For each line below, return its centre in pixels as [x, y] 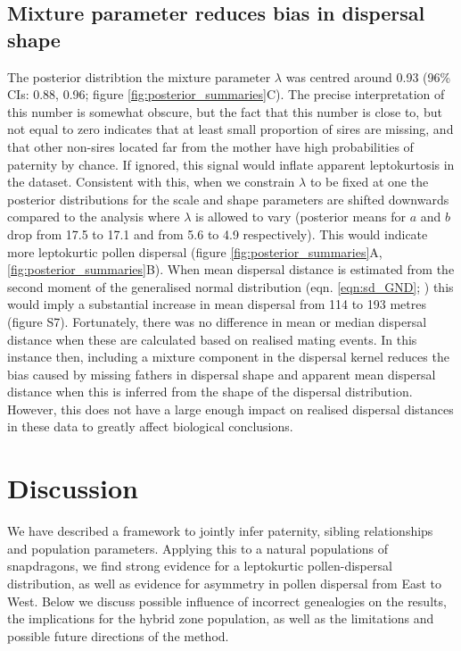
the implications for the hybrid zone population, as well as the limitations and [221, 618]
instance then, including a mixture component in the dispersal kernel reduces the [228, 357]
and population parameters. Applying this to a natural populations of [198, 548]
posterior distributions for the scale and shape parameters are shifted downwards [228, 199]
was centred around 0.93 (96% [368, 76]
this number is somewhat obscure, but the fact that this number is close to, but [225, 111]
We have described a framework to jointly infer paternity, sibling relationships [220, 531]
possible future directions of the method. [118, 635]
